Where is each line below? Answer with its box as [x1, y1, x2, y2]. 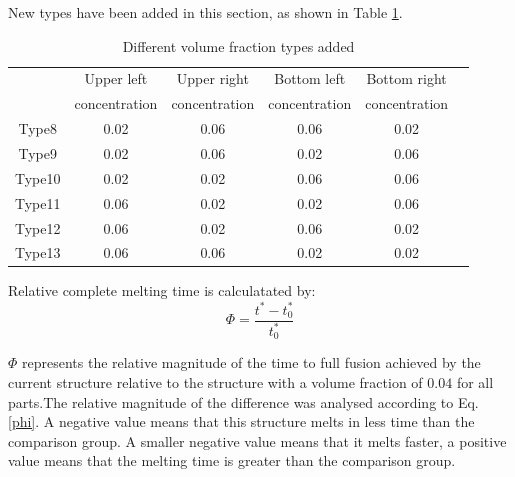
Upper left [84, 68, 148, 89]
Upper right [176, 68, 249, 89]
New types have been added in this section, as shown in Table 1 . [8, 2, 403, 22]
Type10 [15, 167, 61, 188]
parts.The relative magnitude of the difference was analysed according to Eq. [8, 391, 479, 412]
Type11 [15, 192, 61, 213]
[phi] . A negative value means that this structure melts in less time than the [8, 411, 475, 432]
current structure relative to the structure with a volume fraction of [8, 371, 423, 392]
